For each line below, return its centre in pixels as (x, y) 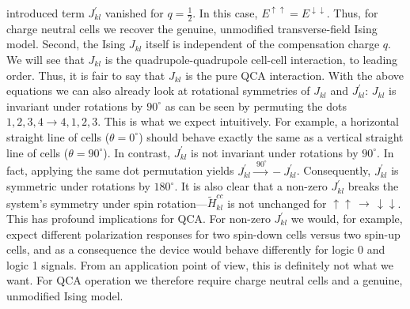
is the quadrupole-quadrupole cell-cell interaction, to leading (251, 60)
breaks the (373, 186)
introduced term (46, 13)
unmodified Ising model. (65, 296)
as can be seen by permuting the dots (256, 106)
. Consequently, (334, 170)
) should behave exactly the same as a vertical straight (271, 136)
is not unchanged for (277, 203)
